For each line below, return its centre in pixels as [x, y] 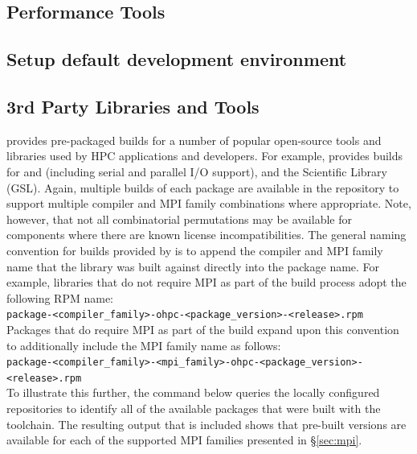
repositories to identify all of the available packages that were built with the [194, 409]
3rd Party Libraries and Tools [133, 106]
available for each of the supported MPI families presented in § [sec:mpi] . [184, 440]
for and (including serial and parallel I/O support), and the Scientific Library [197, 171]
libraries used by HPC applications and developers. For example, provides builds [205, 156]
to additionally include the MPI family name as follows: [144, 345]
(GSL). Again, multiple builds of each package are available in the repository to [203, 187]
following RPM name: [60, 297]
